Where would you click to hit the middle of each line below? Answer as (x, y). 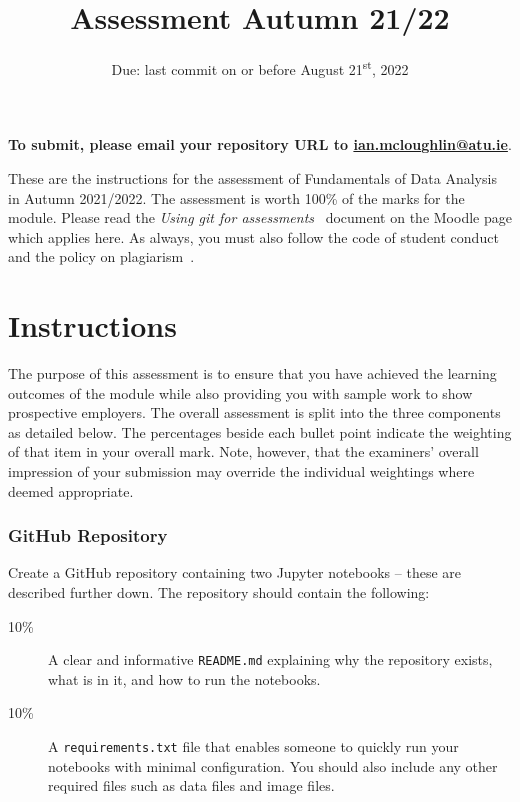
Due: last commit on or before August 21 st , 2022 (260, 67)
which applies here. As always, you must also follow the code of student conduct (253, 236)
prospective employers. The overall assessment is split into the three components (254, 412)
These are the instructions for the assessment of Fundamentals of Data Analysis (252, 177)
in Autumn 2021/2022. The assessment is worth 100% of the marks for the (236, 197)
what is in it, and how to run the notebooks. (184, 678)
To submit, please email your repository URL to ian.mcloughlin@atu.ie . (260, 144)
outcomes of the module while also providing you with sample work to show (240, 392)
